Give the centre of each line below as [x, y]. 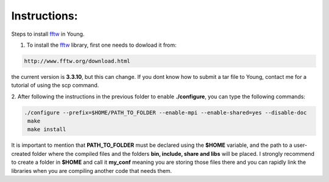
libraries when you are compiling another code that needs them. [92, 170]
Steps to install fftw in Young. [48, 34]
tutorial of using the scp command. [55, 86]
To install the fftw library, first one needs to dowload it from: [101, 45]
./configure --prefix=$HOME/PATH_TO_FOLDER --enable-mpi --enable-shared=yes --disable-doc [165, 113]
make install [47, 130]
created [21, 153]
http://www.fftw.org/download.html [77, 61]
